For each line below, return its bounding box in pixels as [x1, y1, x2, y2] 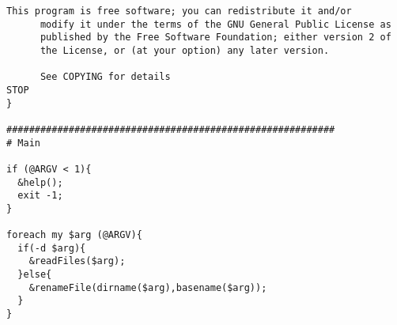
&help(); [17, 176, 63, 188]
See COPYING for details [40, 71, 171, 83]
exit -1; [17, 190, 63, 202]
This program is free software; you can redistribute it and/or [6, 6, 352, 17]
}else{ [17, 269, 52, 281]
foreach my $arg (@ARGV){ [6, 229, 142, 241]
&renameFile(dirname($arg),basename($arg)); [28, 282, 267, 293]
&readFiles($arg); [28, 255, 126, 267]
